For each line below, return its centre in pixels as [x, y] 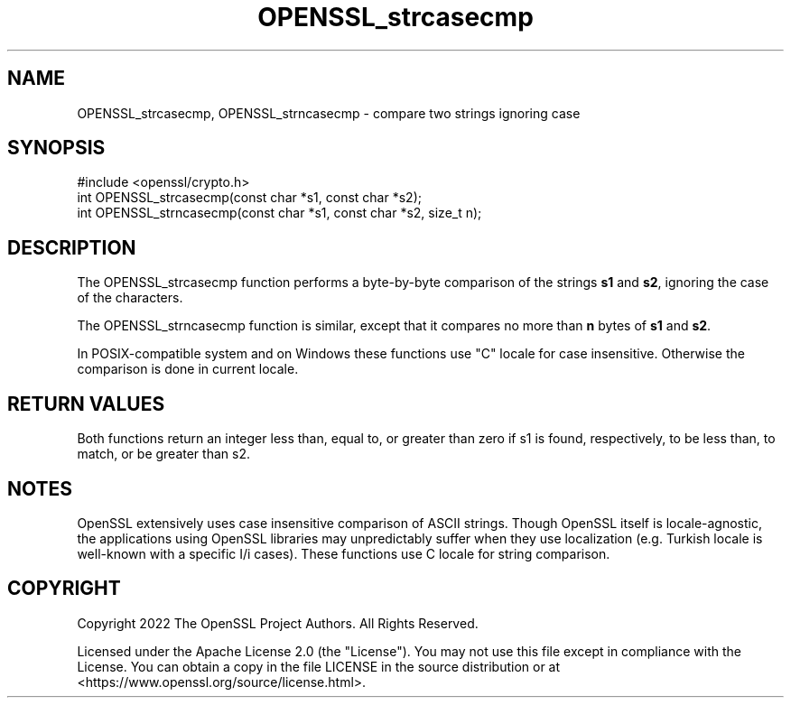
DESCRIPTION [72, 247]
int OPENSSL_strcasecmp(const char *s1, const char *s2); [249, 198]
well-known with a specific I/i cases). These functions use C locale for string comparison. [344, 553]
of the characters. [130, 298]
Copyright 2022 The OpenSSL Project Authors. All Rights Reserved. [278, 623]
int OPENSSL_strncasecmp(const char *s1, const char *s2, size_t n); [279, 213]
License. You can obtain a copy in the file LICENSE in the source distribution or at [319, 666]
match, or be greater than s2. [163, 454]
